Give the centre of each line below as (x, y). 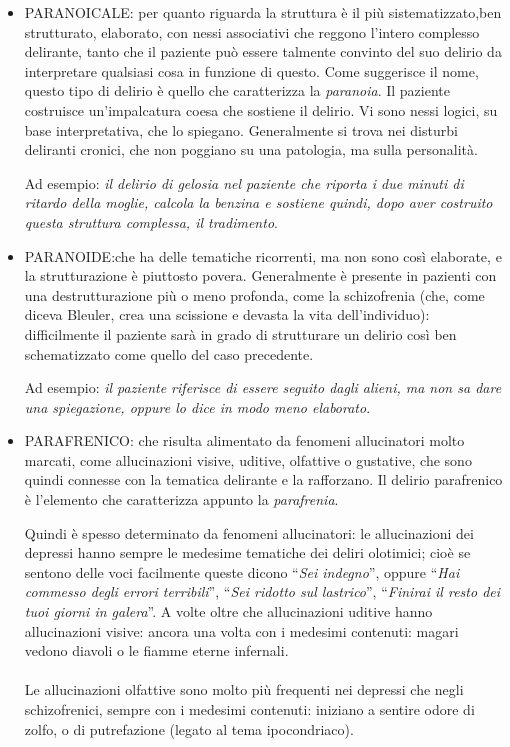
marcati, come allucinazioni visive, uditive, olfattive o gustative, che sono (248, 459)
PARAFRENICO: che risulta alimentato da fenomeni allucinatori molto (244, 440)
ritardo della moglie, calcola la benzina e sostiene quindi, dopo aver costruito (258, 202)
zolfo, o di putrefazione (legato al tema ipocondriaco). (189, 728)
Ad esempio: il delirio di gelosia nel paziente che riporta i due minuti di (244, 182)
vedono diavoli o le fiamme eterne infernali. (156, 650)
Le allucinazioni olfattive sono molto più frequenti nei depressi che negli (244, 689)
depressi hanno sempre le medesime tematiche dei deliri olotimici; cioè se (247, 552)
